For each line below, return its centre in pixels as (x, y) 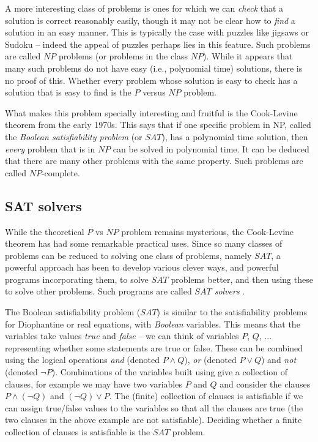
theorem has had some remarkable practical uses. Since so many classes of (144, 243)
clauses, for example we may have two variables (94, 384)
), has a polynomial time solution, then (235, 136)
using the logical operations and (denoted (83, 360)
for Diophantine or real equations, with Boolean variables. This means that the (153, 324)
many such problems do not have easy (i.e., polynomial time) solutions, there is (154, 68)
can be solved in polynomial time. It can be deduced (211, 148)
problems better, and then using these (242, 279)
